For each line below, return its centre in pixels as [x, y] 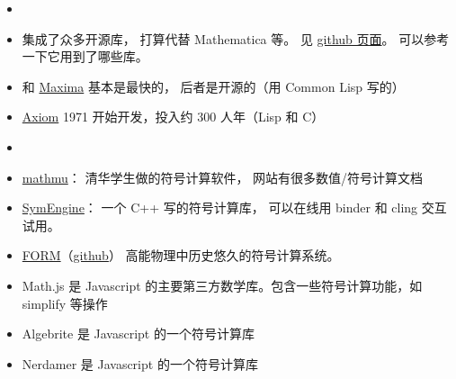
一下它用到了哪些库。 [85, 56]
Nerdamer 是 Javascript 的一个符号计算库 [140, 363]
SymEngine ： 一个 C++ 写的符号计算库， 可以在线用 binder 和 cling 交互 [234, 208]
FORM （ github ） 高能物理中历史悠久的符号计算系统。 [181, 255]
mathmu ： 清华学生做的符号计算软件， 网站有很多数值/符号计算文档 [223, 177]
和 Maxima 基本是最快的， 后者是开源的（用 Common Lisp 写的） [213, 86]
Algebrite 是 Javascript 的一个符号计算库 [138, 334]
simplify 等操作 [65, 303]
